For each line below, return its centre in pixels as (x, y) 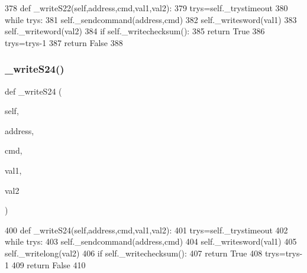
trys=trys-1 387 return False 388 (64, 42)
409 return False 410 (49, 264)
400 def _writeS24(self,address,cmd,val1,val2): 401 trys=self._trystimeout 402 (146, 230)
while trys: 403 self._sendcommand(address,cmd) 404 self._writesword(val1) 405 (151, 241)
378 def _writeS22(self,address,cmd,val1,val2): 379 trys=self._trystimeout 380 (146, 8)
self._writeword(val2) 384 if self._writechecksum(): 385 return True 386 (135, 31)
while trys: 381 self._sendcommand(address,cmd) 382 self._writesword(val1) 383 (151, 19)
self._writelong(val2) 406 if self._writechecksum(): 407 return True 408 (134, 253)
